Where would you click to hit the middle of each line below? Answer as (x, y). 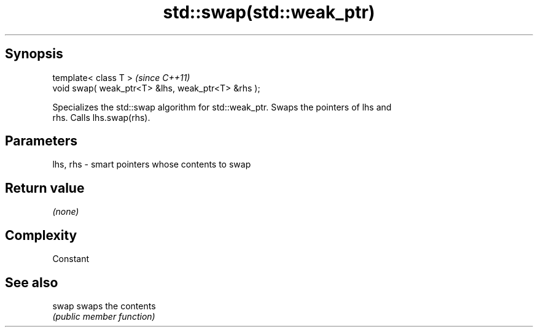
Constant (71, 259)
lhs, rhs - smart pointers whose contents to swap (152, 164)
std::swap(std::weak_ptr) (269, 12)
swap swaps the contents (104, 306)
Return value (45, 188)
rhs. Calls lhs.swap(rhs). (101, 117)
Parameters (41, 141)
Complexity (41, 235)
